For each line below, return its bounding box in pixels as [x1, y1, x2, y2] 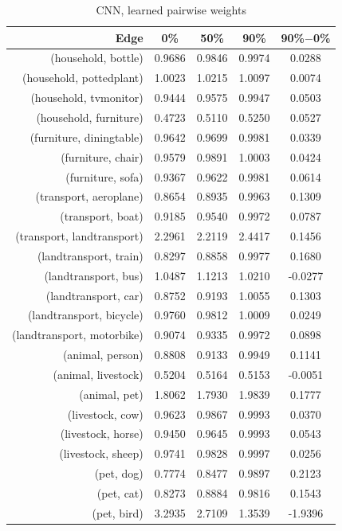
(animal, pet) [79, 385, 143, 402]
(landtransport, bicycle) [27, 306, 143, 323]
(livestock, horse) [60, 425, 143, 442]
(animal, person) [62, 346, 143, 363]
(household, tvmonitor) [30, 89, 143, 106]
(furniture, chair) [61, 148, 143, 165]
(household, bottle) [50, 49, 143, 66]
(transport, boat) [60, 208, 143, 225]
